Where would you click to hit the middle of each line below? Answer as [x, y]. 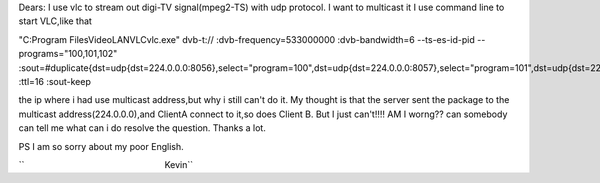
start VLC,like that [55, 21]
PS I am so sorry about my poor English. [101, 146]
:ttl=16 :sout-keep [55, 81]
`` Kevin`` [106, 164]
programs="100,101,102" [68, 54]
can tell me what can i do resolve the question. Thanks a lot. [142, 128]
